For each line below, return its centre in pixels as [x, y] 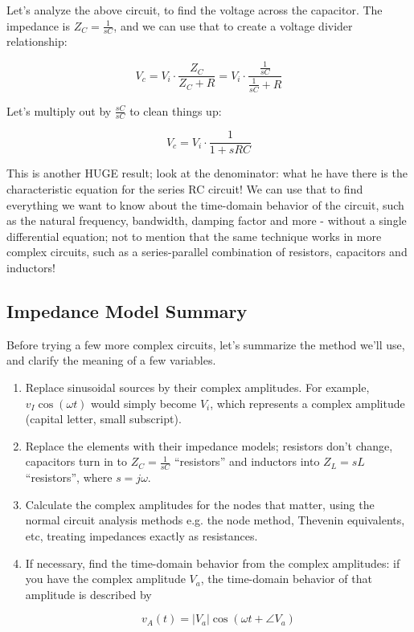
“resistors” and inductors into [247, 461]
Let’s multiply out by [59, 110]
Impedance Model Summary [127, 311]
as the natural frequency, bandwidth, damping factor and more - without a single [207, 220]
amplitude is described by [88, 594]
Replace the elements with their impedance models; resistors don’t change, [209, 445]
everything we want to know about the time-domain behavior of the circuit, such [205, 204]
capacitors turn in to [76, 461]
